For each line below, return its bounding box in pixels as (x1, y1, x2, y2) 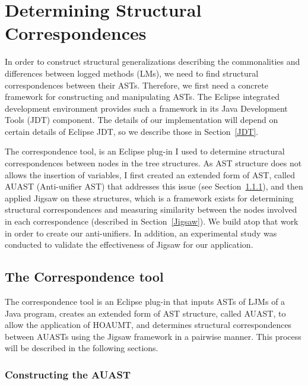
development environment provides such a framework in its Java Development (5, 102, 288, 114)
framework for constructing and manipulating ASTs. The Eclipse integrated (5, 90, 280, 103)
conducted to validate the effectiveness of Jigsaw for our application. (5, 238, 253, 251)
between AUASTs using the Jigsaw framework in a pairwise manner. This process (5, 330, 301, 342)
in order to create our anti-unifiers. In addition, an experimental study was (5, 226, 277, 239)
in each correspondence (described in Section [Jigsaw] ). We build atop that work (5, 215, 299, 228)
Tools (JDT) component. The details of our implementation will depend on (5, 113, 278, 126)
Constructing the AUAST (5, 367, 131, 381)
